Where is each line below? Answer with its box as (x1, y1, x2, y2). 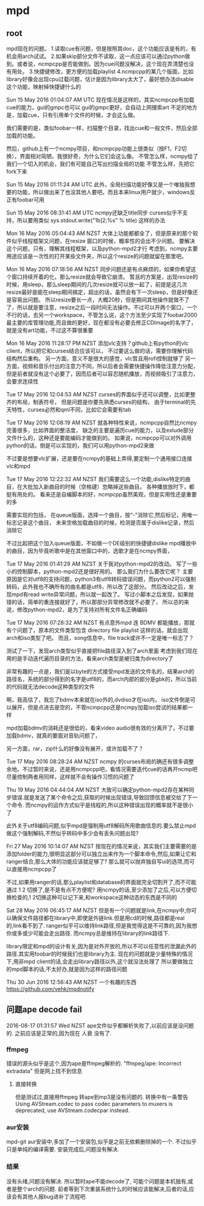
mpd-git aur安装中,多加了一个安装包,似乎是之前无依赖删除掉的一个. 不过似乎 (6, 1138, 197, 1146)
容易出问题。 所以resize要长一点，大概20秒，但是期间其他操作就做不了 (11, 296, 190, 303)
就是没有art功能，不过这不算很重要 (6, 327, 93, 333)
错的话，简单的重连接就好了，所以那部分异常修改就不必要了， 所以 (6, 598, 174, 605)
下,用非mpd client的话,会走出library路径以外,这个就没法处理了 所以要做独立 (6, 958, 194, 965)
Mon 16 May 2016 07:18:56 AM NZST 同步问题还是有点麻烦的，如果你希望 (6, 266, 191, 272)
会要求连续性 (6, 378, 38, 385)
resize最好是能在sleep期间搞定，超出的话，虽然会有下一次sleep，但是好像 (6, 288, 193, 296)
